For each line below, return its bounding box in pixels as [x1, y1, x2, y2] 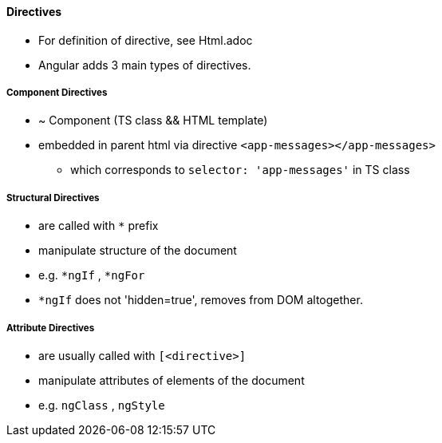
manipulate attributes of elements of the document [38, 373, 305, 387]
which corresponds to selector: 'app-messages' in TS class [70, 163, 410, 177]
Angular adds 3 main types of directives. [38, 57, 251, 72]
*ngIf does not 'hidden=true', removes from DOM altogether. [38, 293, 363, 307]
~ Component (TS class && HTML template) [38, 113, 268, 128]
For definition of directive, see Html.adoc [38, 33, 253, 47]
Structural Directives [6, 192, 100, 204]
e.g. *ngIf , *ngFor [38, 268, 145, 283]
